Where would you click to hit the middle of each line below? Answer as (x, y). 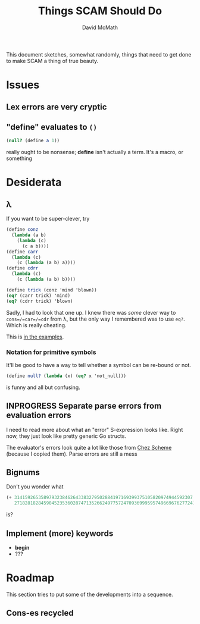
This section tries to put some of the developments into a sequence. (90, 594)
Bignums (23, 472)
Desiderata (34, 182)
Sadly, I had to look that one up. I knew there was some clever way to (91, 312)
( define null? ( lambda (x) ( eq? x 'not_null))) (66, 376)
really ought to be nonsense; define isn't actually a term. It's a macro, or (95, 152)
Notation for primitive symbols (51, 352)
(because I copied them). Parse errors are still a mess (72, 454)
